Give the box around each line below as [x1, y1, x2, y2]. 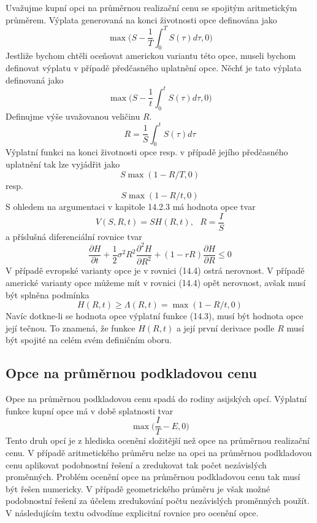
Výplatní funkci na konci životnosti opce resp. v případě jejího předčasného [6, 145, 288, 158]
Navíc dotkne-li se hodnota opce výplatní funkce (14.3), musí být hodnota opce [6, 309, 304, 322]
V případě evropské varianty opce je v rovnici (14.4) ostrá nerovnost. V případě [6, 264, 305, 277]
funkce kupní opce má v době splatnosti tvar [6, 404, 174, 417]
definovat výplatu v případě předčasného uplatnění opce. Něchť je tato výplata [6, 61, 302, 74]
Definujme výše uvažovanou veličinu [6, 109, 140, 122]
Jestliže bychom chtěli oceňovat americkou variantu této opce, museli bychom [6, 49, 296, 62]
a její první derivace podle [176, 321, 275, 334]
